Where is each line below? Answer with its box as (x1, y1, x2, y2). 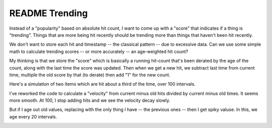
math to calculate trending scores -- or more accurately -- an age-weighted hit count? (9, 48, 188, 54)
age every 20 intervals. (9, 113, 57, 119)
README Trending (9, 8, 88, 19)
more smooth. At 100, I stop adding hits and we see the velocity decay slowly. (9, 97, 171, 103)
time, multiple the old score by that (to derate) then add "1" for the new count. (9, 72, 171, 78)
